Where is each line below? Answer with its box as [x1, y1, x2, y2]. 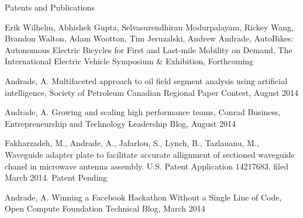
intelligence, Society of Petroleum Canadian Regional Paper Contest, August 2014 [5, 86, 299, 98]
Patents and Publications [5, 1, 95, 13]
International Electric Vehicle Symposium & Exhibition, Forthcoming [5, 55, 254, 67]
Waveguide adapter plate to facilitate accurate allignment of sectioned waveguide [5, 148, 295, 160]
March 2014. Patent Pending [5, 171, 108, 184]
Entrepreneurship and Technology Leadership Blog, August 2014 [5, 117, 236, 129]
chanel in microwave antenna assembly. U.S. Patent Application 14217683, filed [5, 160, 288, 172]
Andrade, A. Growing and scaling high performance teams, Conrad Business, [5, 106, 281, 118]
